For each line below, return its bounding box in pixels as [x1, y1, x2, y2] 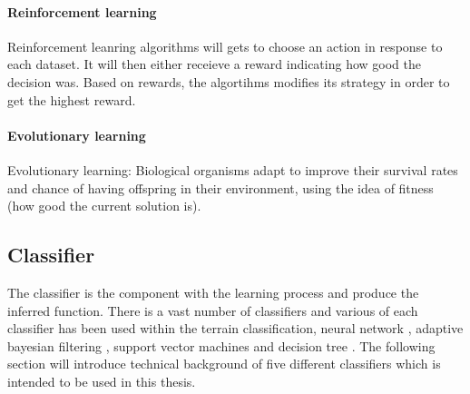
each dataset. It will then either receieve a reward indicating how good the [7, 54, 421, 74]
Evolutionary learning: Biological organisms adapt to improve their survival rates [7, 160, 458, 179]
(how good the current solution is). [7, 196, 201, 215]
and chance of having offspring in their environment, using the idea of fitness [7, 178, 434, 197]
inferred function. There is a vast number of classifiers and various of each [7, 300, 418, 320]
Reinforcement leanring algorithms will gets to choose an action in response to [7, 36, 443, 55]
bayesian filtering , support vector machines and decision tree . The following [7, 336, 436, 355]
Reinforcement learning [7, 2, 157, 21]
